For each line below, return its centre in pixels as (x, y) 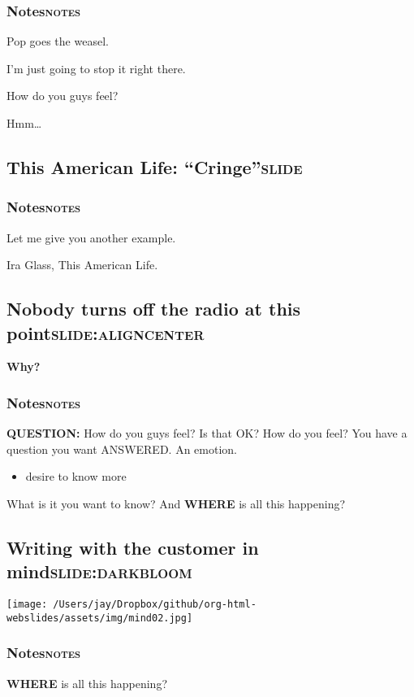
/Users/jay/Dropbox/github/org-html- (155, 605)
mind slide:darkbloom (99, 571)
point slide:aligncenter (106, 332)
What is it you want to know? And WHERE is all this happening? (176, 503)
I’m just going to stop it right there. (96, 68)
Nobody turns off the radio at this (154, 309)
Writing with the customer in (133, 547)
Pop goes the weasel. (58, 41)
